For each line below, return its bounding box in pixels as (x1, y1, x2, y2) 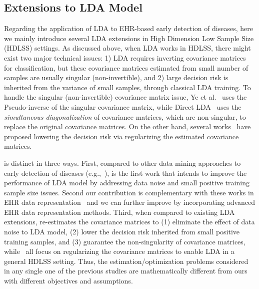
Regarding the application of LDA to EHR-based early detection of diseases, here (4, 23, 253, 34)
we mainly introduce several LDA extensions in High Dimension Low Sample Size (4, 33, 254, 43)
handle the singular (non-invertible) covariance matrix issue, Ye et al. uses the (4, 92, 247, 102)
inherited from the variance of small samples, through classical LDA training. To (4, 82, 251, 92)
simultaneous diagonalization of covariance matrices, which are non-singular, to (4, 111, 246, 122)
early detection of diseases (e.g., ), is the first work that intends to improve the (4, 167, 247, 178)
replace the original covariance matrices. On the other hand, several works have (4, 121, 251, 132)
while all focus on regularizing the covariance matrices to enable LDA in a (4, 246, 234, 256)
